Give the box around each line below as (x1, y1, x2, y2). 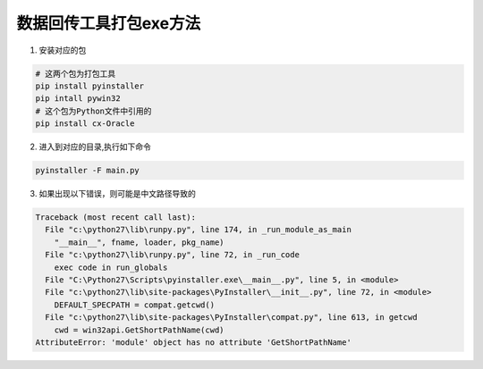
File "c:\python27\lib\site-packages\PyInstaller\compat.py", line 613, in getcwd (45, 313, 418, 323)
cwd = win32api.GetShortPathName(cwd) (54, 324, 225, 335)
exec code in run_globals (54, 262, 168, 273)
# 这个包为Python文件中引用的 (35, 105, 152, 116)
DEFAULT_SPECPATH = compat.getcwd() (54, 299, 215, 310)
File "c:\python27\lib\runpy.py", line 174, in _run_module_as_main (45, 224, 352, 235)
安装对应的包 (38, 45, 87, 55)
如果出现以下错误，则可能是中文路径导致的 (38, 189, 196, 199)
